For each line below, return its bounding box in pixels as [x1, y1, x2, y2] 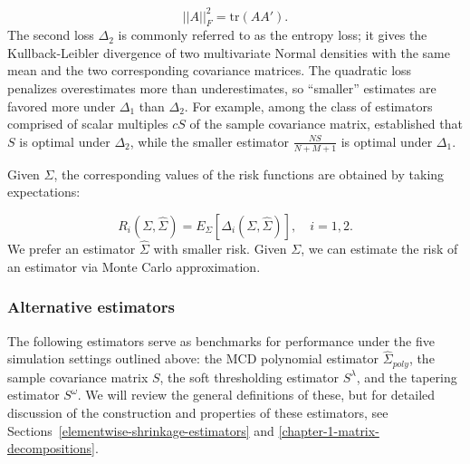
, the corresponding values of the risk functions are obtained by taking [53, 164, 445, 183]
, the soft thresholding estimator [159, 367, 340, 386]
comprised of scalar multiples [7, 114, 168, 133]
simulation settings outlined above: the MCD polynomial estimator [7, 349, 379, 368]
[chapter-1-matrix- [278, 420, 379, 440]
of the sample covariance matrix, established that [189, 114, 463, 133]
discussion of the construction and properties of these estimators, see [7, 402, 388, 421]
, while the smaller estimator [129, 131, 289, 150]
